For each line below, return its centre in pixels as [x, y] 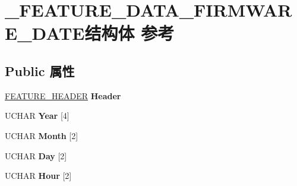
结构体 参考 [129, 33]
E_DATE [45, 33]
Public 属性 [40, 70]
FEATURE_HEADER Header [63, 95]
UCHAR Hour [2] [38, 176]
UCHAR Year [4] [37, 116]
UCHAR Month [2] [42, 135]
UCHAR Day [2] [36, 155]
